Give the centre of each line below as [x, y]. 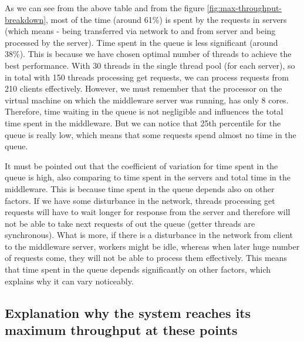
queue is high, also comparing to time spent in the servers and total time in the [148, 177]
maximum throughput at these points [121, 330]
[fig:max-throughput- [244, 8]
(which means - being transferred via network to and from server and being [140, 31]
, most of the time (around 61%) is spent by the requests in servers [166, 19]
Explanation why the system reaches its [128, 312]
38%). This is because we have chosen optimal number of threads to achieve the [148, 54]
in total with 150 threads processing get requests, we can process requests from [147, 77]
